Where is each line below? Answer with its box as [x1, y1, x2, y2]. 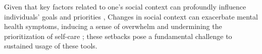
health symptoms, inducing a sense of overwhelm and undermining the [4, 21, 222, 31]
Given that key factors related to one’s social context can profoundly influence [4, 1, 246, 11]
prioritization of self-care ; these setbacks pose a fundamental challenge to [4, 30, 232, 41]
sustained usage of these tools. [4, 40, 97, 51]
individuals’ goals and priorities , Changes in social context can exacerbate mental [4, 11, 258, 21]
